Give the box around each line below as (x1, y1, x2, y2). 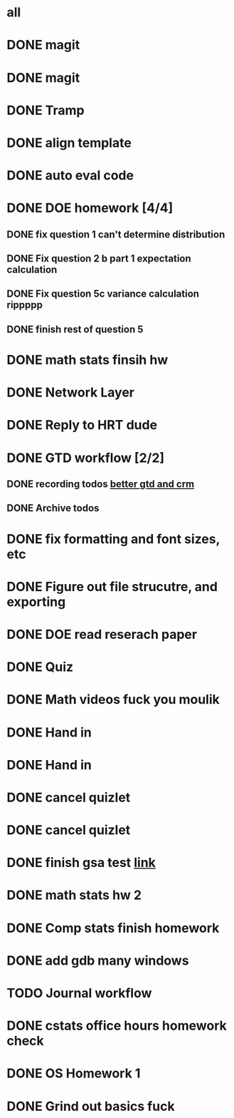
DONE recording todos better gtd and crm (6, 478, 195, 491)
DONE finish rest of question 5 (6, 323, 144, 335)
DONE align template (6, 135, 132, 150)
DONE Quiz (6, 659, 74, 675)
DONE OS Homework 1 (6, 1065, 141, 1082)
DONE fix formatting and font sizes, (6, 530, 220, 547)
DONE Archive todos (6, 502, 100, 514)
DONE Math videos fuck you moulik (6, 692, 220, 708)
